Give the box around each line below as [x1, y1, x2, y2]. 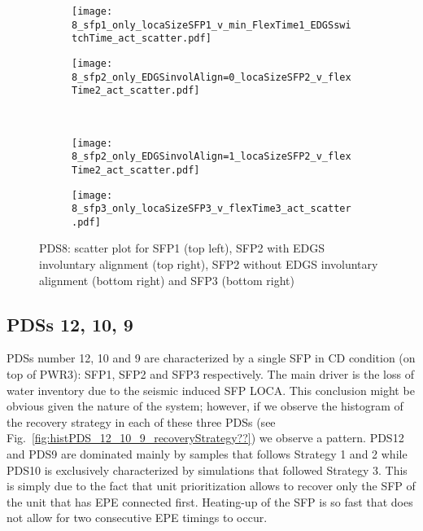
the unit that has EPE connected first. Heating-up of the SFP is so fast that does [7, 493, 413, 510]
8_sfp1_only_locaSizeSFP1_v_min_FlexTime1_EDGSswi [72, 19, 351, 31]
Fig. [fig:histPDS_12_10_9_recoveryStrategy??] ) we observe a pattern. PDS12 [7, 429, 404, 446]
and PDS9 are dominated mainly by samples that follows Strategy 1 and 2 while [7, 445, 408, 463]
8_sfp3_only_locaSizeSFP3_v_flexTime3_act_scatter [72, 203, 351, 215]
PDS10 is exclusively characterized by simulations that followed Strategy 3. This [7, 461, 408, 478]
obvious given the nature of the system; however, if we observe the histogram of [7, 397, 403, 415]
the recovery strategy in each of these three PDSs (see [7, 413, 276, 430]
